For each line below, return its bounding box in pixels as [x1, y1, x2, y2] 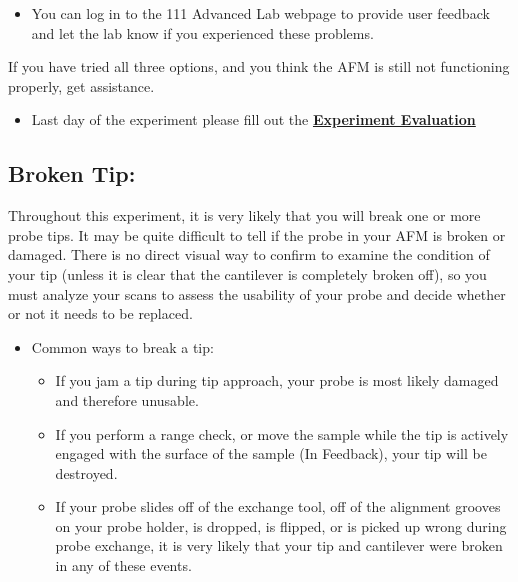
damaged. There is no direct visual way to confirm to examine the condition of [8, 244, 490, 265]
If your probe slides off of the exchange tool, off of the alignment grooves [55, 496, 501, 517]
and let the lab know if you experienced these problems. [31, 22, 374, 43]
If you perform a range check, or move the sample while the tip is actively [55, 423, 509, 444]
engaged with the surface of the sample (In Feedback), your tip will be [55, 443, 487, 464]
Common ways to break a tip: [31, 336, 214, 357]
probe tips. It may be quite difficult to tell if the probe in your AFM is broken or [8, 224, 506, 245]
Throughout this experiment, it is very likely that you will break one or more [8, 205, 481, 226]
